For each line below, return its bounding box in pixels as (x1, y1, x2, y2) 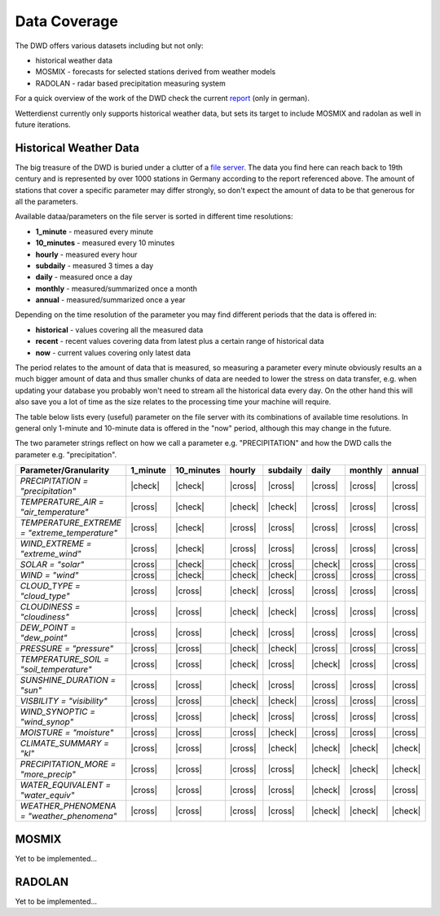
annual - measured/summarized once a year (35, 295, 187, 305)
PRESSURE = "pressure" (20, 643, 114, 654)
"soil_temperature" (20, 664, 93, 676)
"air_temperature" (20, 506, 89, 517)
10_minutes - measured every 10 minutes (35, 238, 175, 248)
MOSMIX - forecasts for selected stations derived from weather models (35, 67, 276, 77)
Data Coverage (15, 12, 118, 30)
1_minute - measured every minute (35, 227, 154, 236)
